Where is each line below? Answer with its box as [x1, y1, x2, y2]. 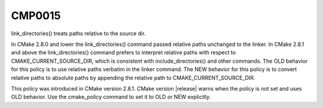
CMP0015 [11, 9, 61, 22]
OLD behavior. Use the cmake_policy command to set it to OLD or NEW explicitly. [11, 93, 211, 101]
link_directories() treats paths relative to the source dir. [11, 30, 146, 37]
